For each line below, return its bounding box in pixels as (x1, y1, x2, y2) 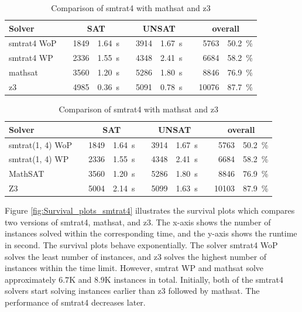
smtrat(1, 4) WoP (9, 138, 73, 150)
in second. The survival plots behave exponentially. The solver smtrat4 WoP (5, 238, 278, 251)
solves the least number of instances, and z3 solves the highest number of (5, 250, 267, 262)
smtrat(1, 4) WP (9, 153, 69, 165)
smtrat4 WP (9, 52, 53, 64)
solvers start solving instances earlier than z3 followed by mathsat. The (5, 284, 260, 297)
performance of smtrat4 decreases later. (5, 296, 146, 308)
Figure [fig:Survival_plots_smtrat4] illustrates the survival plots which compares (5, 204, 295, 217)
